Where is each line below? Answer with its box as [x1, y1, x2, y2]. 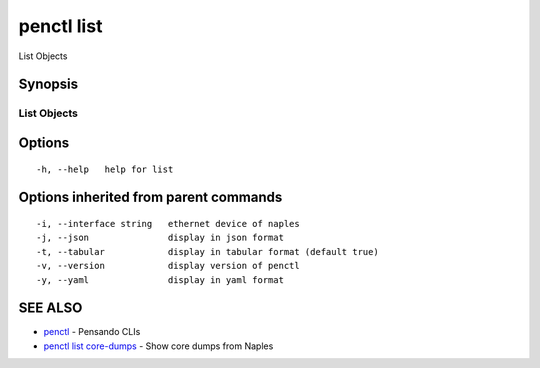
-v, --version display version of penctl [36, 260, 300, 272]
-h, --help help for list [36, 163, 174, 175]
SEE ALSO [18, 300, 83, 317]
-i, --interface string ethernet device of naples [36, 218, 300, 229]
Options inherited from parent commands [18, 189, 283, 206]
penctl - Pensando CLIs [43, 326, 141, 338]
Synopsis [18, 76, 79, 93]
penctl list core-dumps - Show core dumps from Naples [43, 340, 274, 352]
